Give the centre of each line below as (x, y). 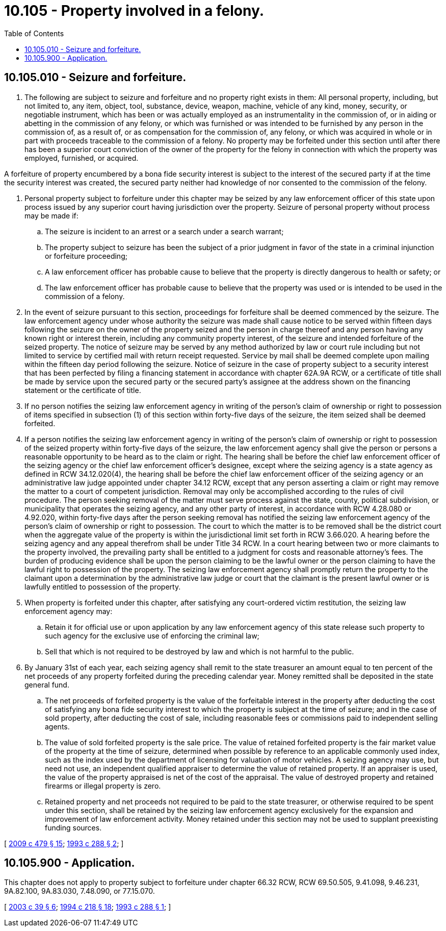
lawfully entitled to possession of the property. (103, 586)
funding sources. (73, 827)
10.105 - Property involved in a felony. (134, 11)
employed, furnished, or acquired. (82, 158)
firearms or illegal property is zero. (103, 786)
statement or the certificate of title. (83, 390)
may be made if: (51, 215)
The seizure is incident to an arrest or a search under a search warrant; (164, 231)
